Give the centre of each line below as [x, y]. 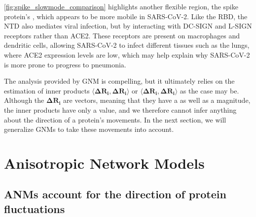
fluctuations [35, 208]
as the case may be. [209, 90]
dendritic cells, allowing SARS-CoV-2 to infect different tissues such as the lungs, [127, 45]
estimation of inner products [47, 90]
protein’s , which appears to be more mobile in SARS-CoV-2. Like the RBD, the [126, 16]
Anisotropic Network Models [104, 163]
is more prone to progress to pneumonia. [65, 64]
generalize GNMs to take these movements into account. [89, 129]
